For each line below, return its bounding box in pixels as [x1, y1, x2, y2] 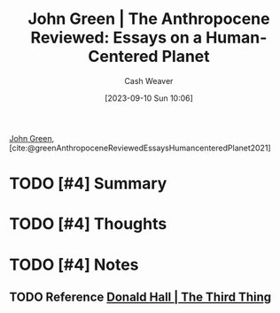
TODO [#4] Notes [9, 255, 139, 274]
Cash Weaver [124, 75, 174, 86]
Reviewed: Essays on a [30, 27, 203, 48]
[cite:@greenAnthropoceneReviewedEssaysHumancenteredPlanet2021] [9, 142, 272, 153]
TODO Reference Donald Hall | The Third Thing [9, 289, 272, 304]
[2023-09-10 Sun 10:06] [105, 93, 193, 103]
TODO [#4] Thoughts [9, 214, 167, 234]
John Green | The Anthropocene [27, 9, 270, 29]
